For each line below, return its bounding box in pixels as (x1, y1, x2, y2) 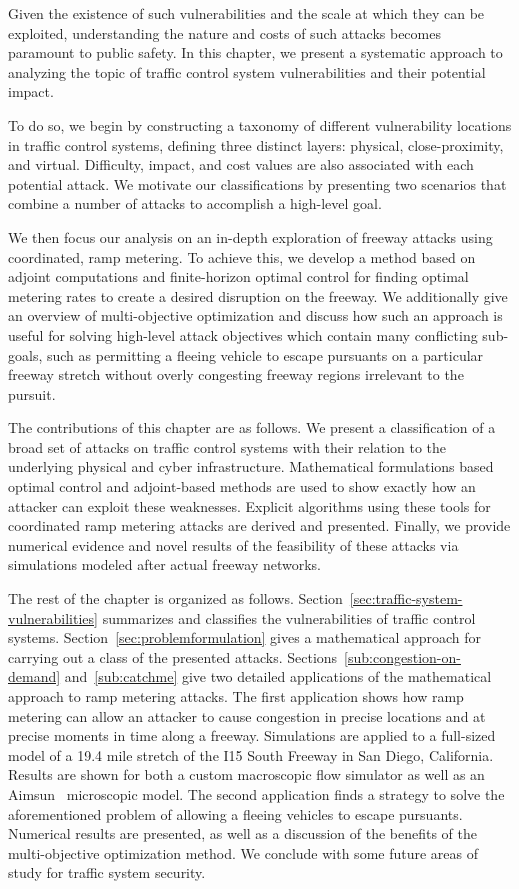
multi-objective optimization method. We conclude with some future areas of (8, 842, 479, 863)
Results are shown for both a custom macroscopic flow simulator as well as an (8, 764, 485, 785)
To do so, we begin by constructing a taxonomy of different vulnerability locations (8, 114, 512, 135)
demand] (8, 666, 61, 687)
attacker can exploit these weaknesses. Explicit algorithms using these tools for (8, 495, 491, 516)
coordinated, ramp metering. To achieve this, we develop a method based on (8, 246, 476, 267)
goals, (8, 344, 43, 365)
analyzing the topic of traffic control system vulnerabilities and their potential (8, 61, 486, 82)
